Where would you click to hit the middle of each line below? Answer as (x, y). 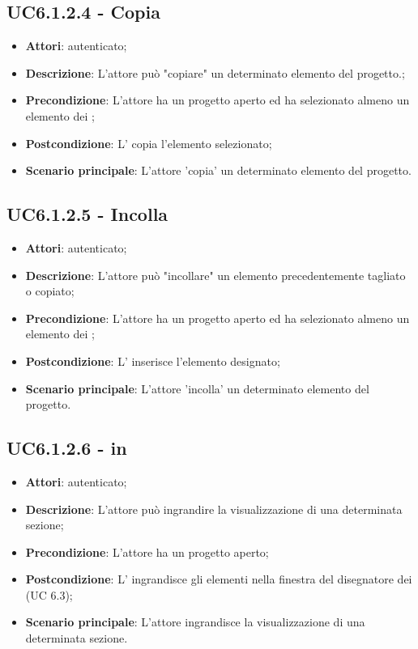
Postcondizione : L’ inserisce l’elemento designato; (153, 361)
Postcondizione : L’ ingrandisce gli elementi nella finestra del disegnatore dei (219, 579)
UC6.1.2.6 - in (67, 448)
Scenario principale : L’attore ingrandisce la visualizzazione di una (195, 622)
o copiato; (50, 291)
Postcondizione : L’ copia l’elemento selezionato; (149, 143)
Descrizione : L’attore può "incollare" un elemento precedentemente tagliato (215, 275)
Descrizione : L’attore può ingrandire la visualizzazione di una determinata (214, 509)
